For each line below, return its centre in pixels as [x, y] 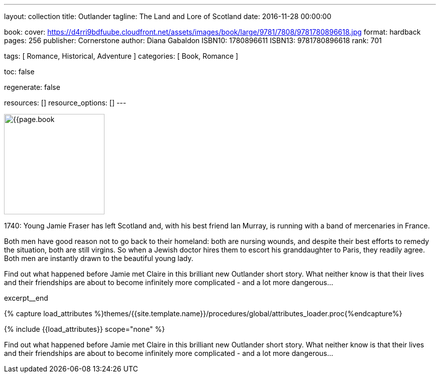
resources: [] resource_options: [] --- [65, 103]
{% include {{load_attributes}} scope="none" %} [85, 329]
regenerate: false [32, 87]
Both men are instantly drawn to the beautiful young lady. [99, 258]
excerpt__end [26, 298]
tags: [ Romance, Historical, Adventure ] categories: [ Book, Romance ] [121, 56]
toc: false [19, 72]
